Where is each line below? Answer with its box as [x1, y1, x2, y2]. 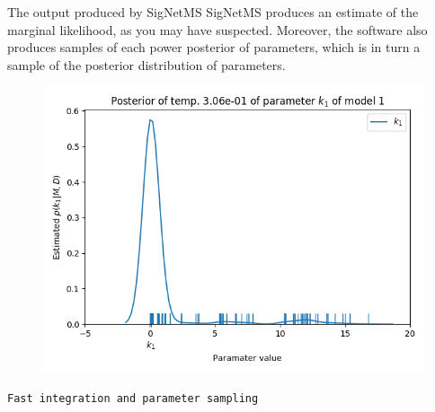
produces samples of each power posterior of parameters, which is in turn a [7, 38, 421, 57]
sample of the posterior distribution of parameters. [7, 55, 286, 74]
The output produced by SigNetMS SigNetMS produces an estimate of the [7, 3, 419, 21]
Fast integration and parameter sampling [7, 391, 259, 405]
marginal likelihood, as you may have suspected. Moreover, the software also [7, 20, 428, 39]
